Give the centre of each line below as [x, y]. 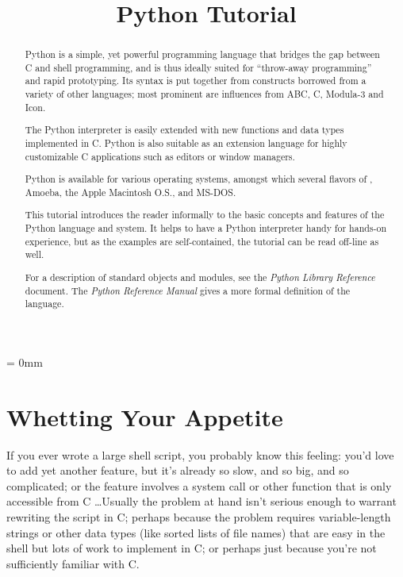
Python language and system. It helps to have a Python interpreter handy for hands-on [206, 228]
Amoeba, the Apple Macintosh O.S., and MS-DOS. [130, 192]
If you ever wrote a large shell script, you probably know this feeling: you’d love [200, 454]
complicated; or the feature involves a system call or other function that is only [199, 485]
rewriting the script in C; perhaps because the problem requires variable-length [199, 516]
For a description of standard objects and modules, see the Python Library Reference [200, 277]
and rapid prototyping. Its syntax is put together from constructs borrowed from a [196, 81]
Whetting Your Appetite [145, 416]
